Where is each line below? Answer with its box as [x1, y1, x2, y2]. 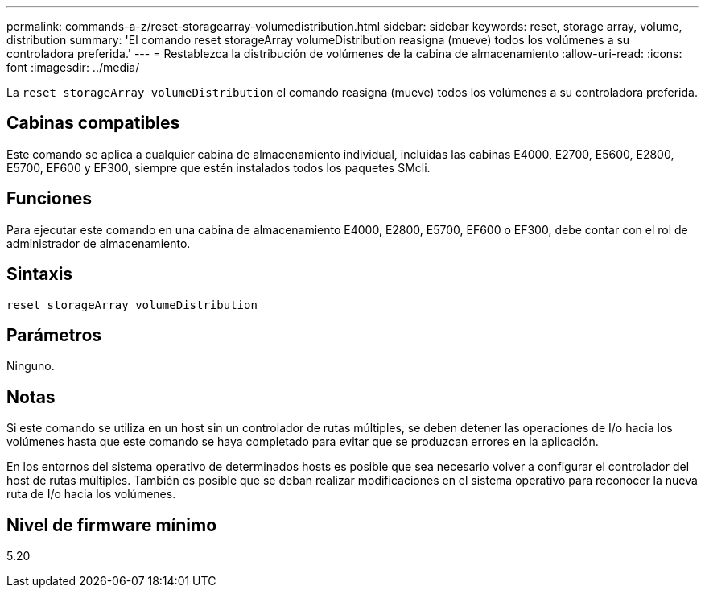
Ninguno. [6, 359, 55, 373]
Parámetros [6, 324, 102, 345]
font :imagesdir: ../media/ [6, 60, 140, 74]
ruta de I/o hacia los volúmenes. [6, 487, 176, 501]
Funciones [6, 188, 93, 209]
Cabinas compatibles [6, 113, 180, 134]
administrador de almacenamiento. [6, 236, 191, 250]
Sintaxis [6, 264, 73, 285]
